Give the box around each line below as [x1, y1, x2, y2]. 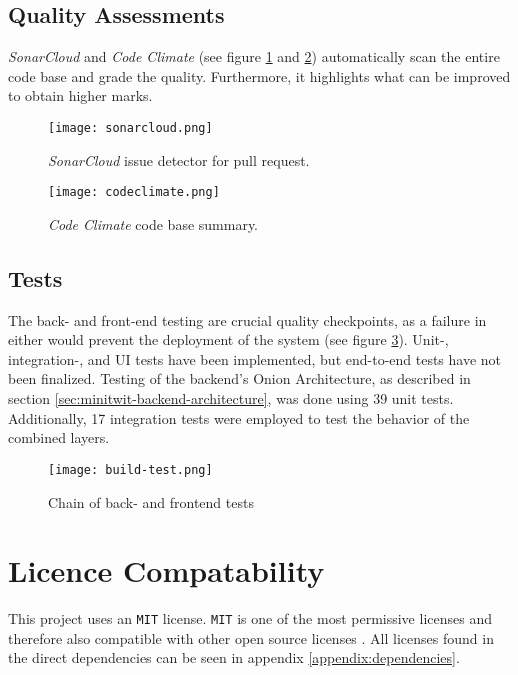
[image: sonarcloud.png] [48, 120, 213, 135]
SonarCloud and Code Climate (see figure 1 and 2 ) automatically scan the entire [8, 46, 500, 67]
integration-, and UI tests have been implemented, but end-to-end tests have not [8, 348, 502, 369]
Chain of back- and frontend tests [48, 491, 254, 512]
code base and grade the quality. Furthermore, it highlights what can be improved [8, 65, 511, 86]
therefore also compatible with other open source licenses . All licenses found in [8, 627, 494, 648]
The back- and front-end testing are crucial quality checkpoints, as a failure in [8, 309, 487, 330]
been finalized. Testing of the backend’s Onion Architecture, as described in [8, 368, 471, 389]
